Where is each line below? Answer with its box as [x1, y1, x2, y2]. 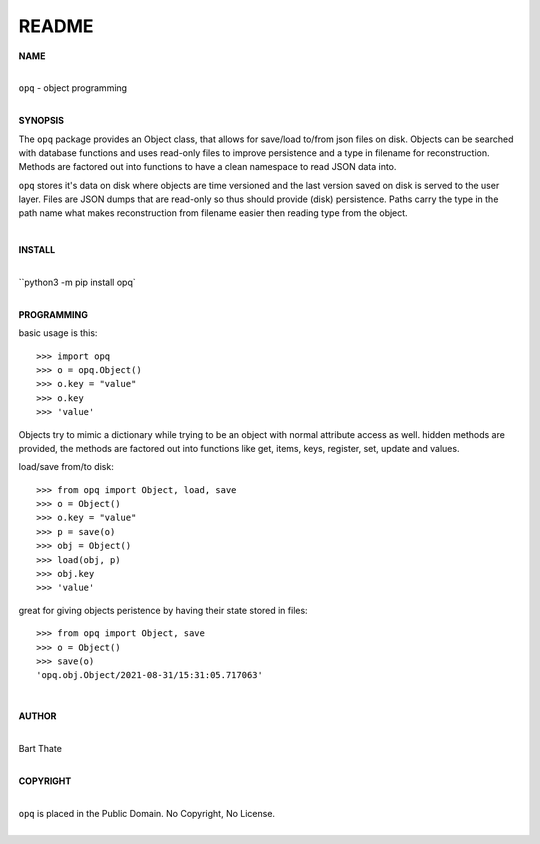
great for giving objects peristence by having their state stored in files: [18, 604, 309, 616]
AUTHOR [18, 710, 57, 722]
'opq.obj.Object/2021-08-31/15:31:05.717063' [36, 670, 264, 681]
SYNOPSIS [18, 115, 65, 127]
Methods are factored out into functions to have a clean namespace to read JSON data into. [18, 161, 397, 173]
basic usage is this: [18, 327, 98, 339]
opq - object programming [18, 82, 128, 94]
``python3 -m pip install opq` [18, 276, 136, 289]
